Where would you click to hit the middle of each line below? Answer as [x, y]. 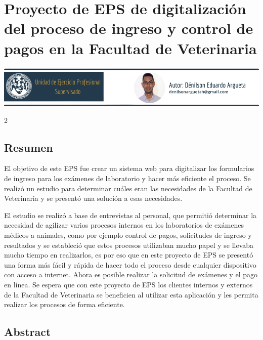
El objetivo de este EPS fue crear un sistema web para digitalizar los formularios [129, 168]
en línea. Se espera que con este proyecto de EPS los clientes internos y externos [128, 285]
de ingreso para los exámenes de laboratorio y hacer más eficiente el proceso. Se [127, 178]
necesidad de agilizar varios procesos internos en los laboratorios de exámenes [124, 225]
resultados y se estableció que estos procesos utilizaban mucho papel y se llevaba [129, 245]
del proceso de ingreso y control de [129, 28]
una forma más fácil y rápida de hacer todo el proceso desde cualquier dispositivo [130, 264]
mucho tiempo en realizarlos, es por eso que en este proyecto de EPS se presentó [129, 255]
